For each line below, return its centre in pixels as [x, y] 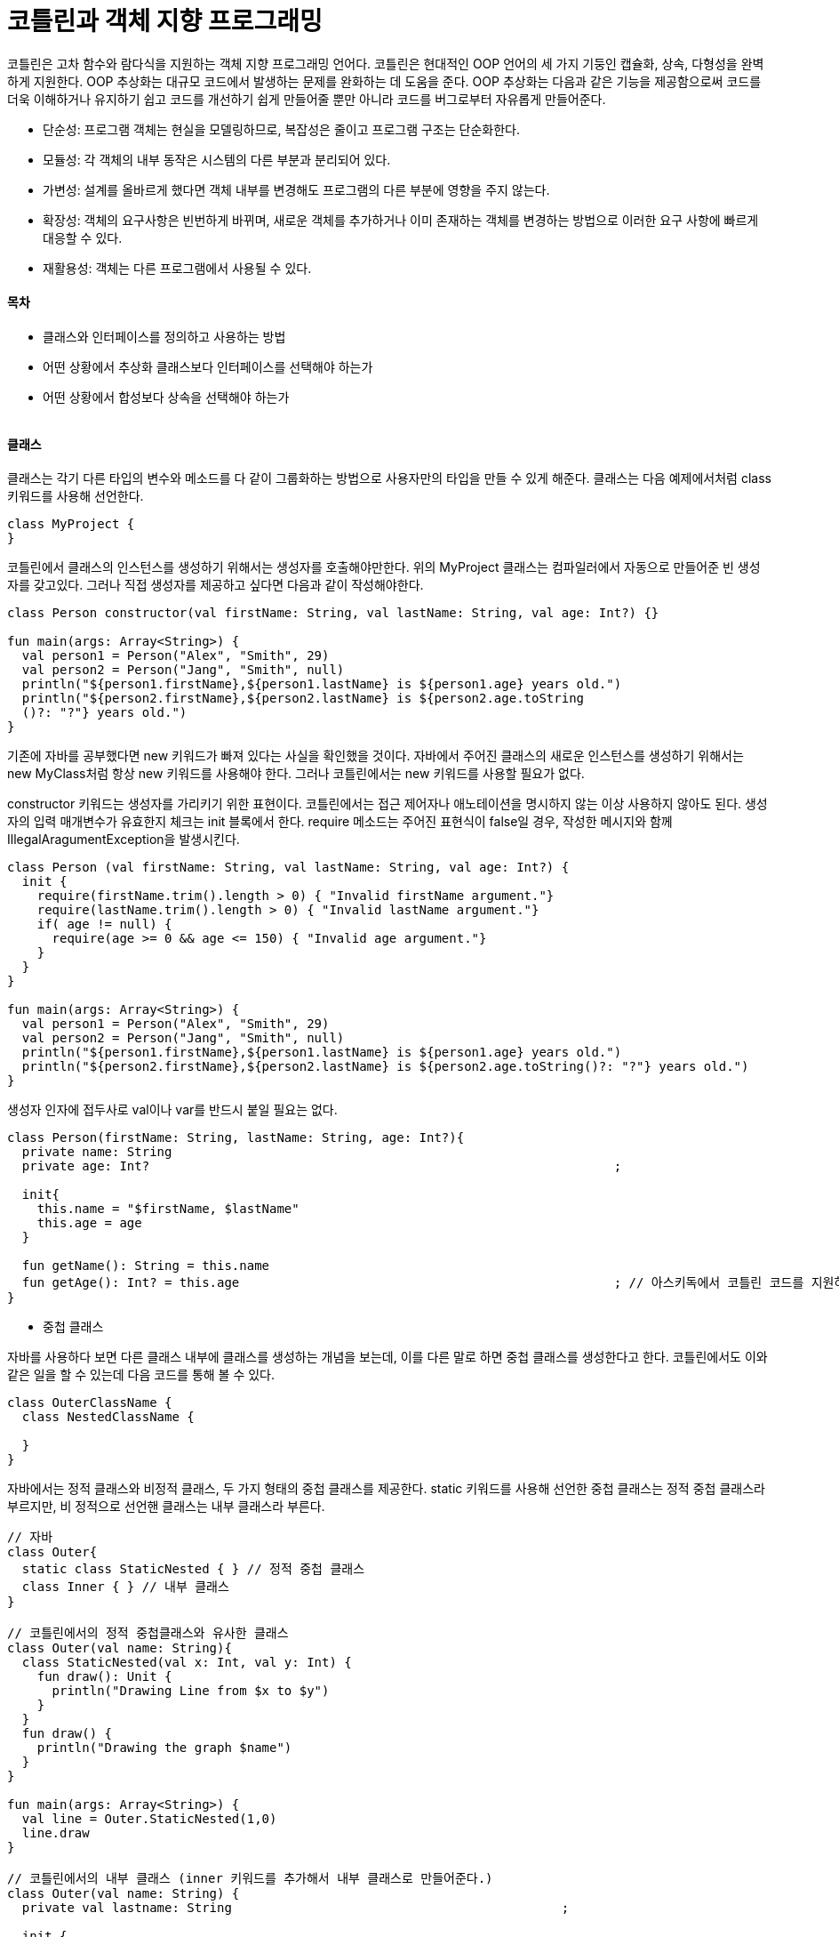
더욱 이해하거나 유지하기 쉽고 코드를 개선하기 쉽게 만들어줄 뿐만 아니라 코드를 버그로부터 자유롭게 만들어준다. [307, 99]
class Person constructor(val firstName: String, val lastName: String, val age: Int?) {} [333, 613]
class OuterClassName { [90, 1403]
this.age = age [89, 1223]
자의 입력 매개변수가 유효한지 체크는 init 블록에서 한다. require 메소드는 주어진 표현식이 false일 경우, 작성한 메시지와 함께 [340, 822]
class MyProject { [71, 524]
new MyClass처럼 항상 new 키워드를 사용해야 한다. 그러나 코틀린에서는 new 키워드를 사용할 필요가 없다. [296, 774]
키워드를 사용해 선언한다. [76, 496]
